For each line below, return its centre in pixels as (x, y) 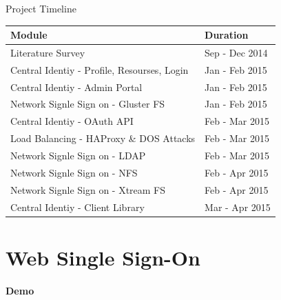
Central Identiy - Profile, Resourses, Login (100, 69)
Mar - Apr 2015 (238, 207)
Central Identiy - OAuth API (72, 121)
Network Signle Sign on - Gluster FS (88, 104)
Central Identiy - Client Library (77, 207)
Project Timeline (41, 8)
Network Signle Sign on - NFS (74, 172)
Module (29, 35)
